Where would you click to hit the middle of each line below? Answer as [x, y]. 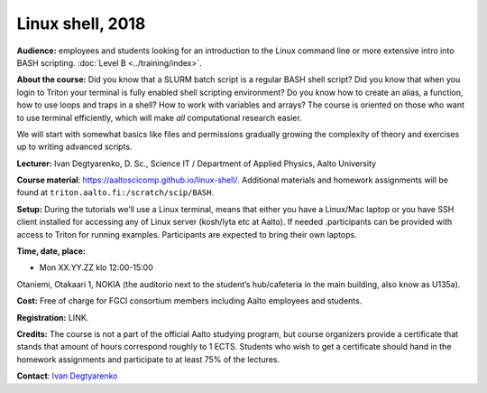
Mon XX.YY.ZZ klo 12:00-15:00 [96, 267]
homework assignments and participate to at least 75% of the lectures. [148, 359]
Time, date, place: [51, 251]
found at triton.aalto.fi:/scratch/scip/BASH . [115, 192]
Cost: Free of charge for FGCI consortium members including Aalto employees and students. [189, 301]
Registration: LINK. [53, 317]
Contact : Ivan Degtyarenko [67, 376]
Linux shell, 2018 [81, 23]
